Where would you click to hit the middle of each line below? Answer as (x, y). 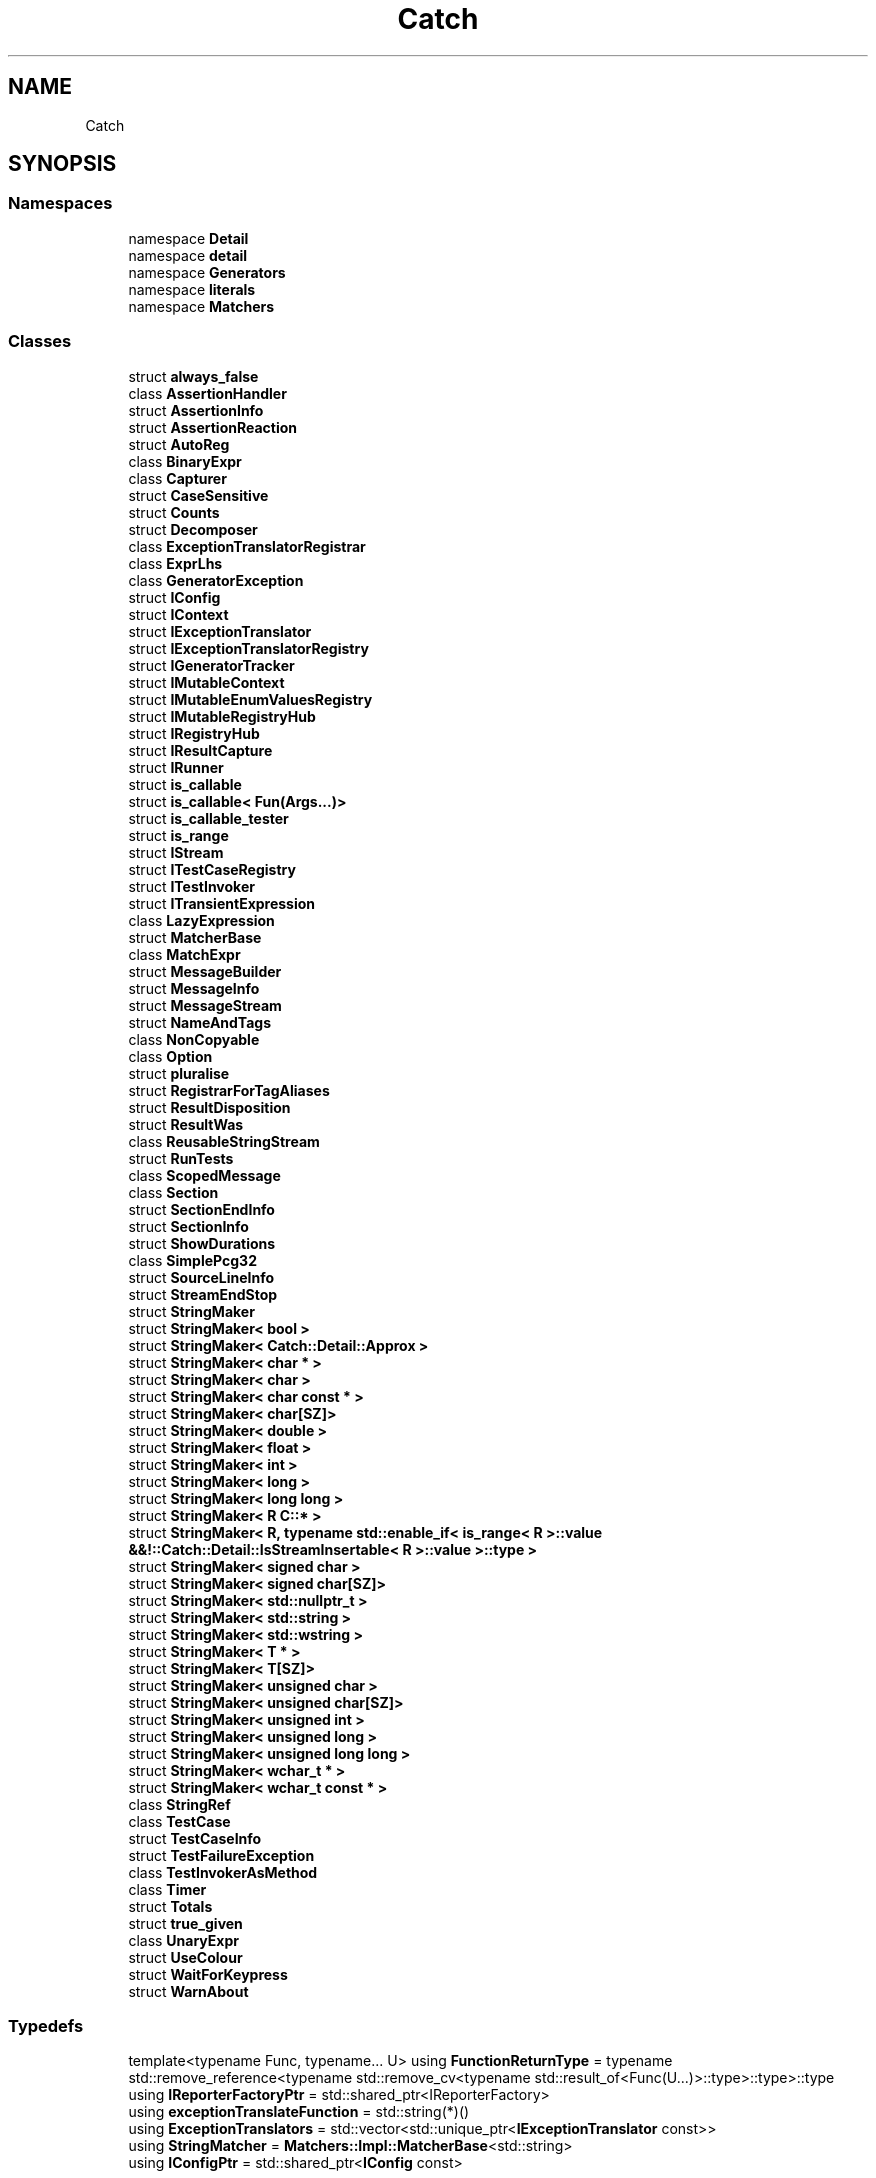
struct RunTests (181, 1158)
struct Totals (170, 1906)
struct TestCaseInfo (195, 1838)
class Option (170, 1056)
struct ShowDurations (202, 1243)
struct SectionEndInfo (201, 1209)
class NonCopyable (194, 1039)
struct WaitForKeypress (208, 1974)
